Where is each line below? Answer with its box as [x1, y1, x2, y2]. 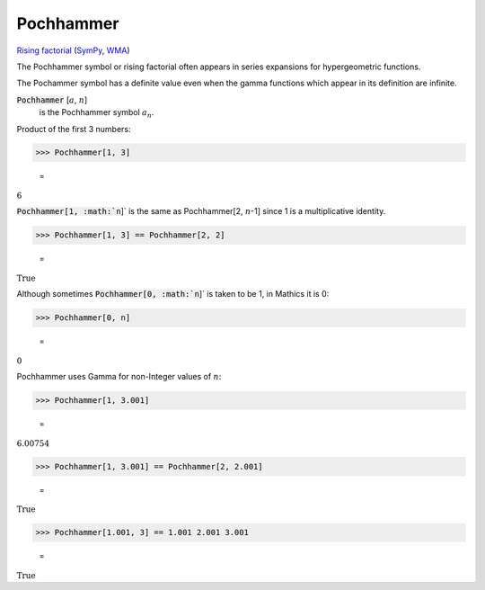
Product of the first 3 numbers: [16, 123, 131, 134]
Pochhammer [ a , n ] [16, 94, 88, 105]
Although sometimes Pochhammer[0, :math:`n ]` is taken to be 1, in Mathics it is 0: [16, 289, 330, 299]
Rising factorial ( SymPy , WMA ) [16, 45, 130, 56]
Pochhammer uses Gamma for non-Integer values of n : [16, 371, 222, 382]
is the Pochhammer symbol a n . [39, 107, 154, 120]
